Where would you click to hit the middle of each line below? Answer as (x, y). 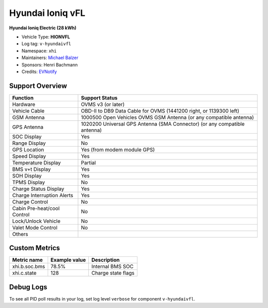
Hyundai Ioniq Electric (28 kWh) (43, 28)
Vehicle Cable (28, 111)
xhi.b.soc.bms (29, 267)
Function (23, 98)
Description (105, 260)
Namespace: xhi (39, 51)
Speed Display (29, 156)
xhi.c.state (24, 273)
